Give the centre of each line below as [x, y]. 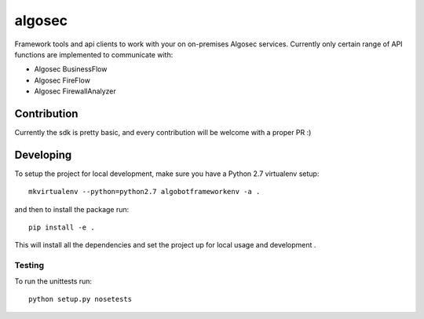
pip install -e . [62, 227]
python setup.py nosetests [80, 299]
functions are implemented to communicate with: [94, 54]
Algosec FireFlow [62, 80]
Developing [43, 154]
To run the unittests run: [53, 281]
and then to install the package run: [72, 209]
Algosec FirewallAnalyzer [75, 91]
